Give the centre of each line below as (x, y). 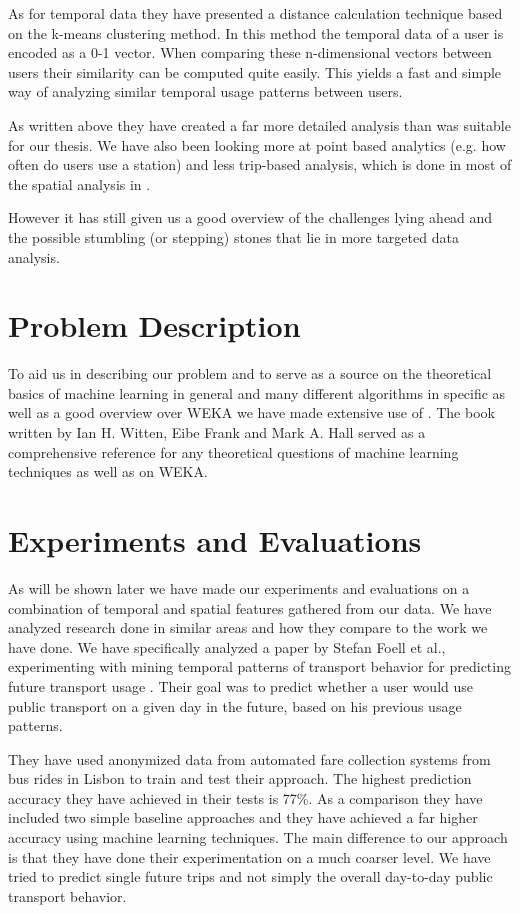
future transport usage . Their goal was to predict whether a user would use (240, 685)
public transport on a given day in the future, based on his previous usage (235, 705)
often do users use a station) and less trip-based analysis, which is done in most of (260, 164)
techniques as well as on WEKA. (108, 471)
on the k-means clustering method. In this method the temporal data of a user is (256, 32)
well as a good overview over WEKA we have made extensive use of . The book (251, 412)
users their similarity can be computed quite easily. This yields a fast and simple (255, 71)
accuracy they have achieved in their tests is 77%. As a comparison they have (245, 797)
